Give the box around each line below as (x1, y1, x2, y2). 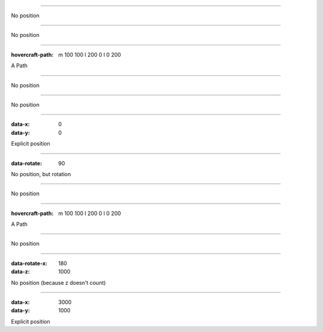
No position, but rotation (11, 170, 71, 177)
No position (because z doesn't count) (11, 279, 106, 286)
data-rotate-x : (11, 260, 48, 267)
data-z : (11, 268, 30, 275)
